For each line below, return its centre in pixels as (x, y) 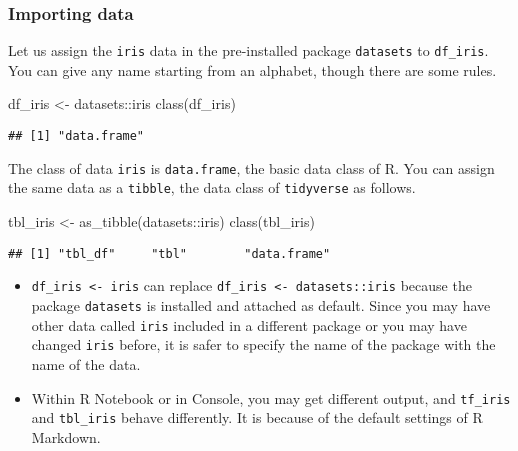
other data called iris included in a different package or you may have (249, 324)
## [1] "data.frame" (76, 136)
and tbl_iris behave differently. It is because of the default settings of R (257, 417)
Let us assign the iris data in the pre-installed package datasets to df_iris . (248, 50)
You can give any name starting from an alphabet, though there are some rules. (252, 69)
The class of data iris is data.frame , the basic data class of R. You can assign (251, 167)
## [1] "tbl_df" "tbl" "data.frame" (169, 253)
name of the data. (86, 363)
